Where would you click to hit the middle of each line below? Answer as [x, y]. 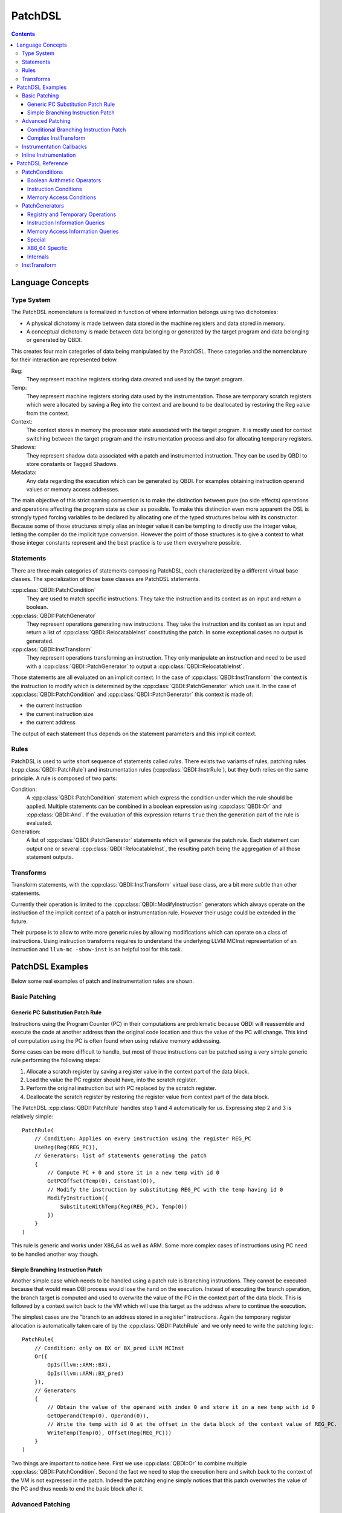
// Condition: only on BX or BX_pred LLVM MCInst [109, 1348]
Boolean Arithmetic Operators [64, 180]
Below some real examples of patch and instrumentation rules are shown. [103, 981]
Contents [23, 34]
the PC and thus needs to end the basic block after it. [77, 1488]
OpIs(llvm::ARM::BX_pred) [85, 1373]
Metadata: [24, 473]
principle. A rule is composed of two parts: [64, 778]
